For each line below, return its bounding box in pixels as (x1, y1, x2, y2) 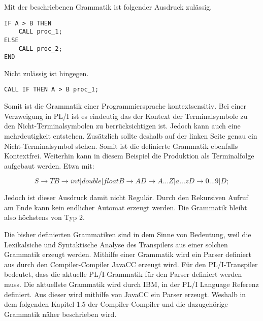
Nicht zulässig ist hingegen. (4, 68, 89, 78)
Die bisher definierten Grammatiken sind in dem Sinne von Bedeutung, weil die (4, 229, 251, 240)
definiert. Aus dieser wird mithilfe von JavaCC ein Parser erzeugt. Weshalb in (4, 288, 246, 299)
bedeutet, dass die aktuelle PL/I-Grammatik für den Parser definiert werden (4, 269, 242, 279)
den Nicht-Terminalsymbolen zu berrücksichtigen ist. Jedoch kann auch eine (4, 120, 241, 131)
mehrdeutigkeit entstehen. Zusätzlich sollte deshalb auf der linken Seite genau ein (4, 130, 257, 141)
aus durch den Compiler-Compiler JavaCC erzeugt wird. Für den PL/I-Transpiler (4, 259, 258, 269)
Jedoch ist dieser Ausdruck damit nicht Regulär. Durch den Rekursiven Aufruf (4, 192, 248, 203)
